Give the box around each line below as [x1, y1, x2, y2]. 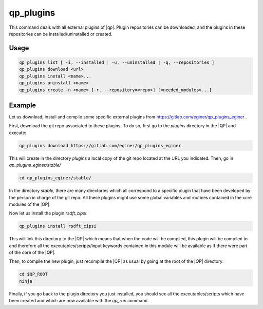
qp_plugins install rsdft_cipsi [19, 223, 97, 229]
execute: [9, 130, 27, 135]
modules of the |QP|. [9, 201, 51, 207]
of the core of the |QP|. [9, 250, 56, 255]
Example [9, 101, 36, 109]
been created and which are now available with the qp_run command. [9, 298, 149, 304]
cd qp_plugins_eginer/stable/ [19, 175, 92, 181]
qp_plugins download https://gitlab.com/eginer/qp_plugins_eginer [19, 143, 181, 148]
